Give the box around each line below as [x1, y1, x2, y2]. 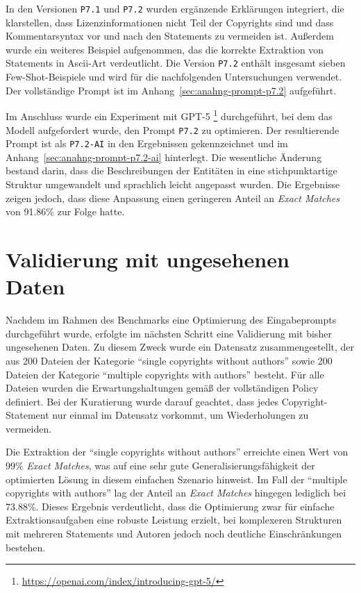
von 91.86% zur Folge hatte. [6, 204, 125, 219]
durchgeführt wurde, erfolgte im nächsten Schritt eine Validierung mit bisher [6, 326, 332, 340]
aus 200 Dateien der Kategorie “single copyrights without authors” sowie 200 [6, 353, 333, 367]
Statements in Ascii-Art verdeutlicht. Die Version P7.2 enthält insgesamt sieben [6, 56, 346, 70]
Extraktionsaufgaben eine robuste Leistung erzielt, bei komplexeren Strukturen [6, 512, 342, 527]
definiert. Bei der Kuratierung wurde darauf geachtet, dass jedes [6, 394, 279, 408]
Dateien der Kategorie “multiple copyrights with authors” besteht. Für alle [6, 367, 324, 381]
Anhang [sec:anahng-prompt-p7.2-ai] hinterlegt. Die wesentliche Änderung [6, 149, 322, 164]
